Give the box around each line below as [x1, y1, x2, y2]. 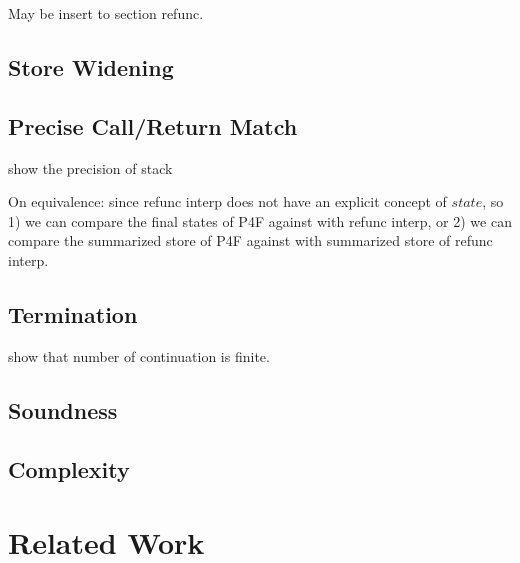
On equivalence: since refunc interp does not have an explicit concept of [8, 191, 447, 212]
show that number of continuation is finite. [8, 345, 270, 366]
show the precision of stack [8, 157, 173, 178]
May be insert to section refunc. [8, 3, 204, 23]
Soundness [8, 394, 118, 425]
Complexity [8, 453, 130, 484]
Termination [8, 298, 138, 329]
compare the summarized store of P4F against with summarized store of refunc [8, 230, 493, 251]
